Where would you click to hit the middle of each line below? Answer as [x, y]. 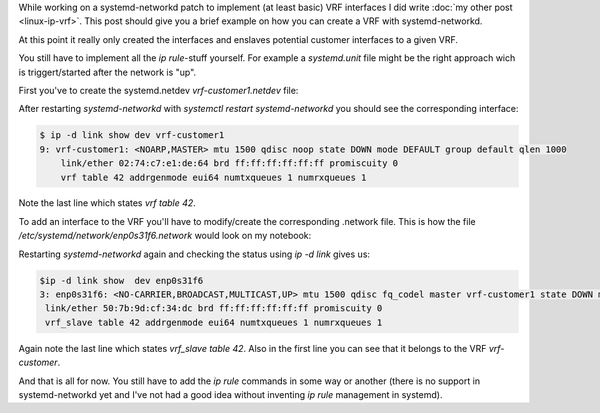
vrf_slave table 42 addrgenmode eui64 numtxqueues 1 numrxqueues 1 [214, 322]
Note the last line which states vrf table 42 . [107, 203]
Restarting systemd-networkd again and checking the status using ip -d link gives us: [194, 254]
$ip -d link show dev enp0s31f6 [121, 280]
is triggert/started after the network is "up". [107, 72]
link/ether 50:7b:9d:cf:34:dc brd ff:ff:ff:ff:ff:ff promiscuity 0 [214, 308]
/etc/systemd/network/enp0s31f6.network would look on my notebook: [165, 236]
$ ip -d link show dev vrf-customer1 [132, 135]
